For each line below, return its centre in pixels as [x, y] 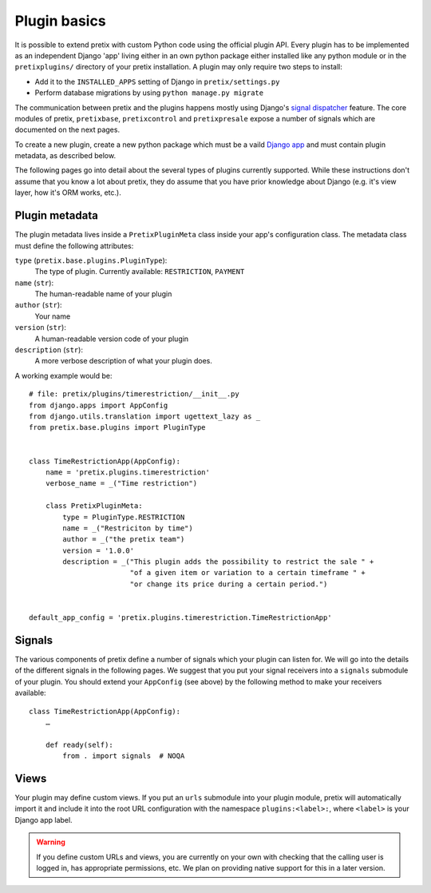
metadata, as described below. [65, 156]
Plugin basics [61, 21]
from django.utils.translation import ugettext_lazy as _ [145, 417]
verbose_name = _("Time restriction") [121, 484]
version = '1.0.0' [99, 550]
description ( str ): [49, 350]
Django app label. [43, 820]
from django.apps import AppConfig [99, 405]
